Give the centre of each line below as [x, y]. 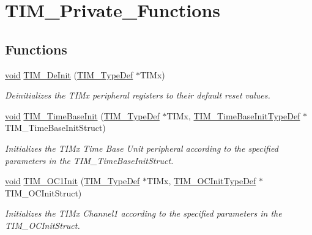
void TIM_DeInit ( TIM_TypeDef [69, 74]
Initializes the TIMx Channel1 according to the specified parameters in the [143, 213]
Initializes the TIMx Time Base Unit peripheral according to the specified [142, 148]
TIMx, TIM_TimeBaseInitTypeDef [233, 115]
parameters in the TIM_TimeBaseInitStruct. [89, 160]
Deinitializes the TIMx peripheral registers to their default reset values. [138, 95]
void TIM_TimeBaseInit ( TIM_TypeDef [82, 115]
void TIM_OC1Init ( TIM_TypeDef [72, 181]
